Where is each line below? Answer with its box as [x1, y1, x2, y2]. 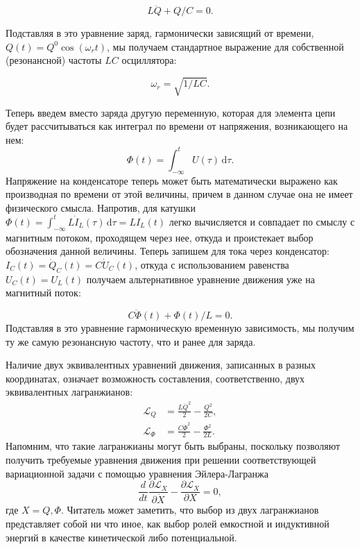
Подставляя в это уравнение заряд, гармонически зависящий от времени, [6, 26, 314, 40]
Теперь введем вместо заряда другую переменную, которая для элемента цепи [6, 105, 336, 119]
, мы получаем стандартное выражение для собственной [106, 39, 344, 53]
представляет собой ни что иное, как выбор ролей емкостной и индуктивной [6, 516, 329, 530]
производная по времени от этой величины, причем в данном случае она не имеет [6, 187, 353, 201]
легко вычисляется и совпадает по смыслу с [169, 214, 355, 228]
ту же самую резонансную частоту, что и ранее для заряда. [6, 334, 256, 348]
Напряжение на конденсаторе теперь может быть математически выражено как [6, 173, 338, 187]
